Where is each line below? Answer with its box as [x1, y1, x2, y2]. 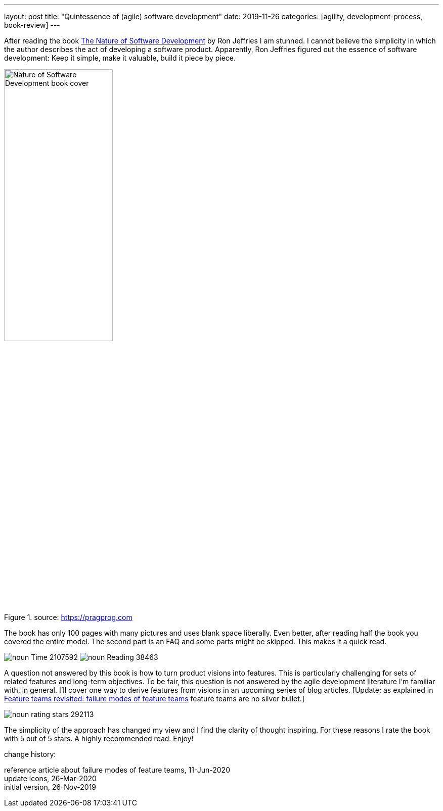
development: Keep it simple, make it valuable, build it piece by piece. [4, 54, 236, 62]
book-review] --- [4, 21, 60, 29]
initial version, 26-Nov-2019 [4, 783, 97, 791]
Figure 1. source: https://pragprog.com [4, 613, 132, 622]
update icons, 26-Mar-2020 [4, 774, 97, 783]
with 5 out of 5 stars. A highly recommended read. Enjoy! [4, 734, 194, 743]
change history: [4, 750, 56, 758]
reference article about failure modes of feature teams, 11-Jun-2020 [4, 766, 230, 774]
